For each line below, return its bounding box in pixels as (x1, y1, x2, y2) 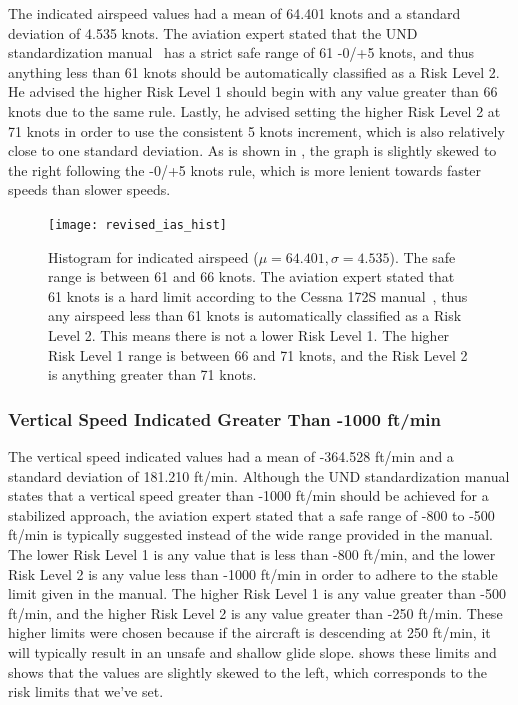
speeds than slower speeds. (8, 179, 171, 200)
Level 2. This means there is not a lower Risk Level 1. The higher (48, 324, 450, 345)
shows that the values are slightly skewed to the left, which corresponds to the (8, 661, 487, 682)
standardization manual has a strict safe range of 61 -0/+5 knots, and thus (8, 42, 475, 63)
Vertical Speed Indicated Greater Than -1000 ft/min (8, 406, 441, 431)
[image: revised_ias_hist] (48, 217, 227, 232)
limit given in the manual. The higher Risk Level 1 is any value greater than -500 (8, 583, 507, 604)
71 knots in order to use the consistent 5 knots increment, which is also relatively (8, 120, 505, 141)
